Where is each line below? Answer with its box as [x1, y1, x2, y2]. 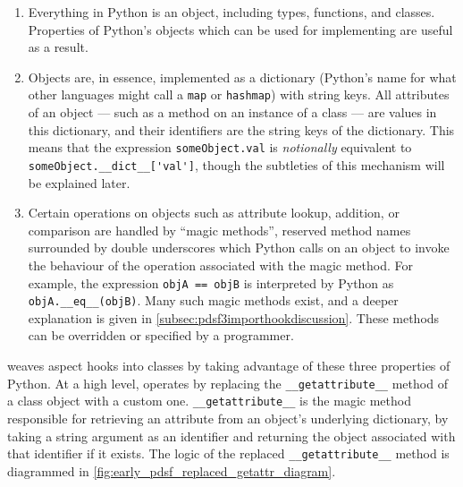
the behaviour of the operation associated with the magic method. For [28, 255, 414, 274]
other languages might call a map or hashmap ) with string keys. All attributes [28, 85, 450, 104]
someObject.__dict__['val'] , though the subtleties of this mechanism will [28, 155, 445, 174]
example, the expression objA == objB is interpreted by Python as [28, 273, 394, 292]
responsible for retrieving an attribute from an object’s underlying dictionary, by [7, 408, 449, 427]
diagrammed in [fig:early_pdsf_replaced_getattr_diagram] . [7, 461, 336, 480]
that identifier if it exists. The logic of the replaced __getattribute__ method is [7, 444, 450, 463]
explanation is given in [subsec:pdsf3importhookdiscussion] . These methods [28, 308, 440, 327]
